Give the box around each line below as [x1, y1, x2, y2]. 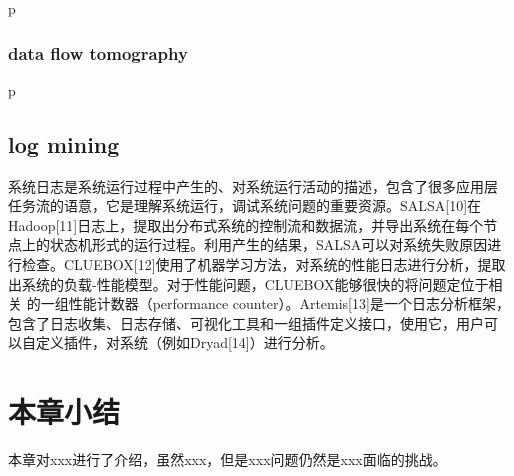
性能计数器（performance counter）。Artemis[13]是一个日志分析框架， [68, 293, 510, 314]
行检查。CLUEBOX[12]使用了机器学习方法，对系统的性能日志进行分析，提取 [8, 253, 506, 274]
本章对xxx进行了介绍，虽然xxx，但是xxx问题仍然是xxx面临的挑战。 [8, 449, 447, 470]
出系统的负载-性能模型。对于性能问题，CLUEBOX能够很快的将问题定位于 [8, 273, 489, 294]
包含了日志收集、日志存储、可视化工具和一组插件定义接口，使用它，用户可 [8, 312, 498, 333]
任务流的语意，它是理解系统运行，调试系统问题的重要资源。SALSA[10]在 [8, 195, 482, 216]
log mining [8, 128, 120, 159]
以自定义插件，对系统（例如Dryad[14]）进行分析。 [8, 332, 334, 353]
